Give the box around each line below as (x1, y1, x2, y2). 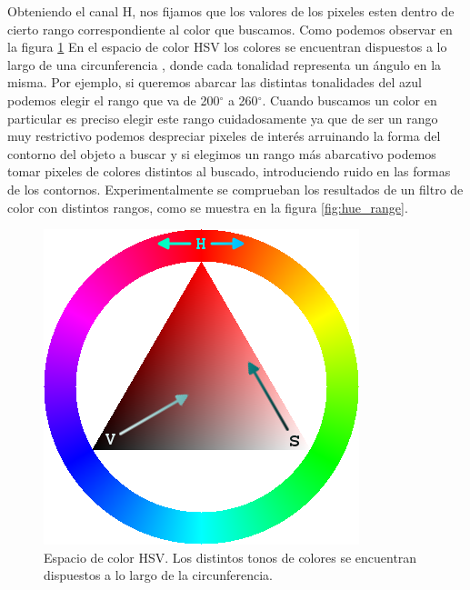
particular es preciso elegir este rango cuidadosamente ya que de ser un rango (7, 108, 438, 127)
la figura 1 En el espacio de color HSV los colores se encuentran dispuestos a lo (7, 37, 447, 56)
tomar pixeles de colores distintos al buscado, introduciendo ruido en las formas (7, 162, 451, 181)
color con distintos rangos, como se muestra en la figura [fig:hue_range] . (7, 197, 408, 216)
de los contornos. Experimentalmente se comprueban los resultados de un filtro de (7, 179, 464, 198)
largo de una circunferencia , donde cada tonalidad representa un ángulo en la (7, 55, 442, 74)
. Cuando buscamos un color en (262, 90, 437, 109)
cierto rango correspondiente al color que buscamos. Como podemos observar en (7, 19, 453, 38)
